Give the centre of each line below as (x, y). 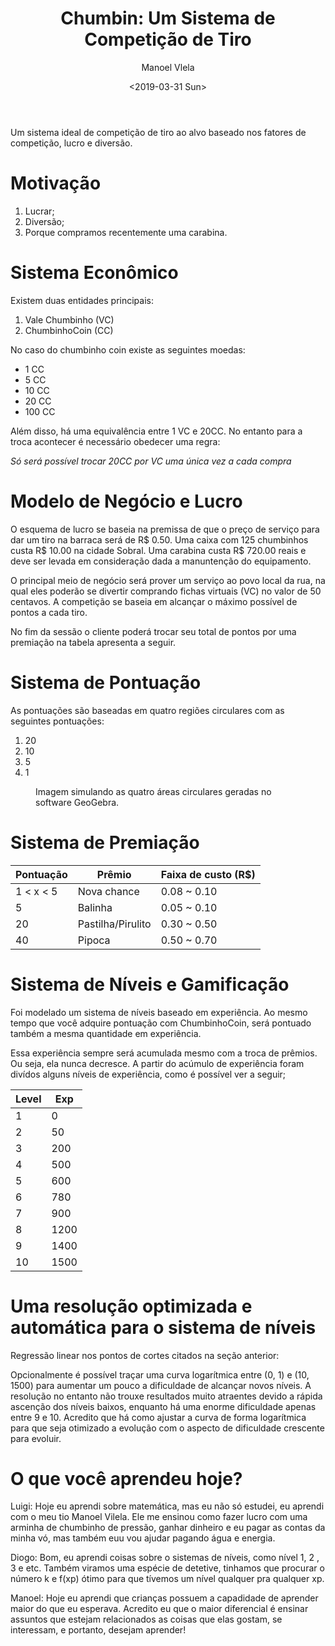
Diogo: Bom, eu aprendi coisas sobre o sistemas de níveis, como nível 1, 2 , (165, 1558)
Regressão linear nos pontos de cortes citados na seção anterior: (145, 1355)
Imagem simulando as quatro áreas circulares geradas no (153, 791)
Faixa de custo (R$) (208, 874)
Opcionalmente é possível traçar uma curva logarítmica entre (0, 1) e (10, (160, 1374)
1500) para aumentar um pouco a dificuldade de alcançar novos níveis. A (161, 1385)
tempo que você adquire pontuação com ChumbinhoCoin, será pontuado (161, 1023)
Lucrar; (39, 211)
